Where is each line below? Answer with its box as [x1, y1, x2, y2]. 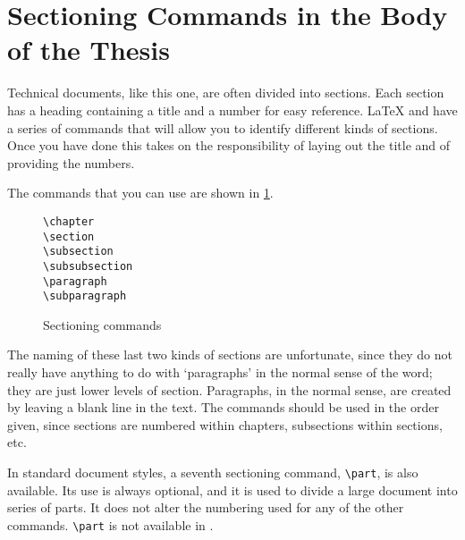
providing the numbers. [7, 153, 135, 172]
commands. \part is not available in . [7, 515, 214, 534]
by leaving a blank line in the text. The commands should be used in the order [7, 398, 439, 417]
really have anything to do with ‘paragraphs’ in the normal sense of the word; [7, 363, 433, 381]
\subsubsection [43, 259, 133, 273]
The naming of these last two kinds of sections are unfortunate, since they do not [7, 345, 452, 364]
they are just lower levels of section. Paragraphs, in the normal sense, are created [7, 380, 452, 399]
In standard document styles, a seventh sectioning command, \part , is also [7, 462, 418, 481]
